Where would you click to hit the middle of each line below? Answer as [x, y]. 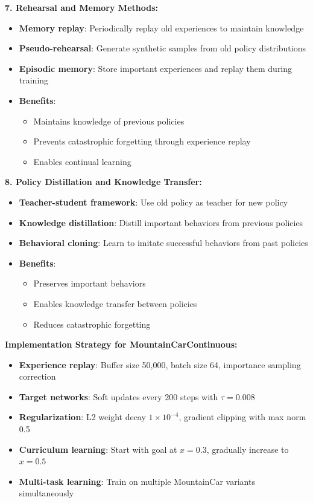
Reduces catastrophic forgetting [92, 324]
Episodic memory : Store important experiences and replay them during [156, 68]
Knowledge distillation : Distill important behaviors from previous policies [161, 222]
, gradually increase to [248, 449]
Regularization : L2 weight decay [82, 417]
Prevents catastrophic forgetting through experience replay [142, 141]
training [34, 80]
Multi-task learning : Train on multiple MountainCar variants [137, 481]
